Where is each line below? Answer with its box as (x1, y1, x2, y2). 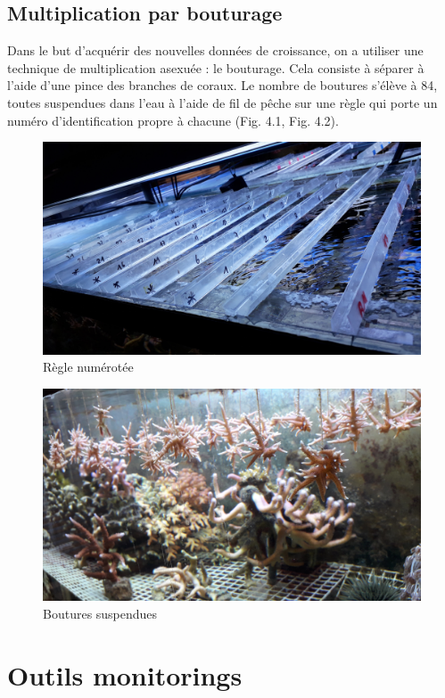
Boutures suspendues (43, 604, 158, 622)
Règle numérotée (43, 357, 134, 376)
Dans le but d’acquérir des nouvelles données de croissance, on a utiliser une (7, 41, 424, 60)
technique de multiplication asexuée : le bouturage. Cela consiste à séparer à (7, 58, 424, 77)
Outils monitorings (7, 656, 243, 693)
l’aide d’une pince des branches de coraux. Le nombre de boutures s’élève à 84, (7, 76, 438, 94)
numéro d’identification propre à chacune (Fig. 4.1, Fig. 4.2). (7, 111, 339, 129)
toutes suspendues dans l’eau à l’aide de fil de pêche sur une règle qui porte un (7, 93, 438, 111)
